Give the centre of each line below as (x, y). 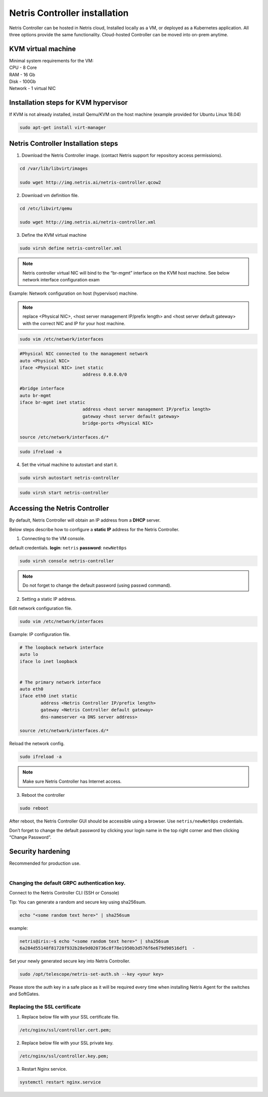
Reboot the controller (43, 795)
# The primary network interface (60, 682)
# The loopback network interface (62, 647)
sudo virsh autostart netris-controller (69, 478)
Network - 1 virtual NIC (33, 88)
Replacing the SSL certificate (45, 1007)
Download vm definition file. (50, 195)
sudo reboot (34, 808)
